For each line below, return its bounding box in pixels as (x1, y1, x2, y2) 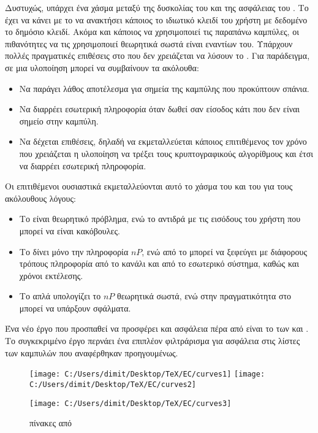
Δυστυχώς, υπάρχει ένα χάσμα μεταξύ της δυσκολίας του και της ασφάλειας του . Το (5, 1, 309, 13)
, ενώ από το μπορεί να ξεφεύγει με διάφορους (142, 245, 308, 258)
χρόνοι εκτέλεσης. (19, 269, 83, 282)
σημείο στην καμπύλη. (19, 114, 99, 127)
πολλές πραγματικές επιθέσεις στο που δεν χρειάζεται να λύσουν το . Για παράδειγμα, (5, 49, 310, 62)
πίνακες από (29, 416, 72, 429)
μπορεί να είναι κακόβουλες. (19, 224, 120, 237)
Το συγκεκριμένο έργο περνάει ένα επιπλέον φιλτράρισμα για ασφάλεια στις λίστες (5, 334, 300, 347)
